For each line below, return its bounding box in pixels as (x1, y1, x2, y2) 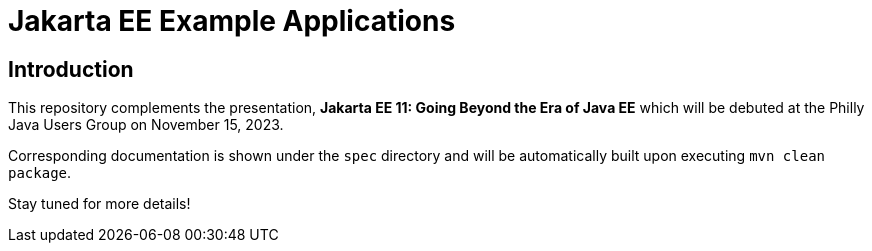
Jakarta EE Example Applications (8, 4, 456, 38)
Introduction (8, 56, 134, 82)
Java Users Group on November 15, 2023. (8, 116, 284, 134)
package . (8, 164, 72, 182)
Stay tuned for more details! (8, 195, 191, 213)
